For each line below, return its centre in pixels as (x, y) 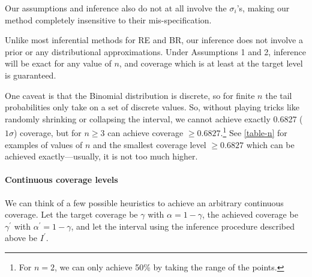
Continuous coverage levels (61, 180)
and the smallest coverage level (149, 144)
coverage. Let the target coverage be (71, 214)
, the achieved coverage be (250, 214)
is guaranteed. (31, 75)
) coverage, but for (48, 133)
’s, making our (263, 8)
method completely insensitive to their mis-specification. (108, 19)
